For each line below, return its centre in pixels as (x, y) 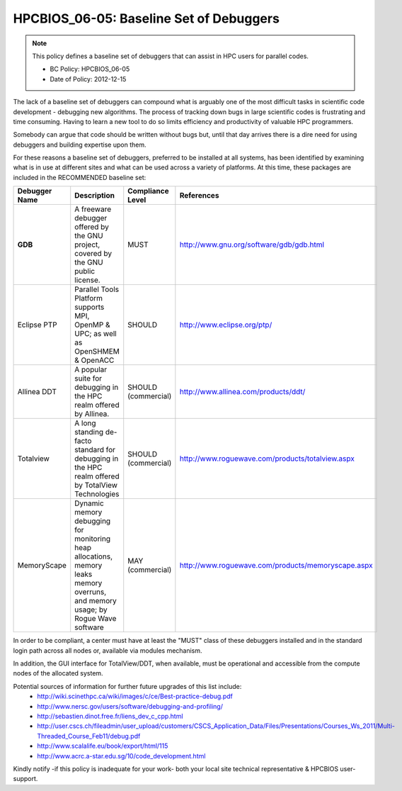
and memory (96, 601)
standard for (95, 450)
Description (94, 196)
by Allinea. (92, 414)
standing (89, 432)
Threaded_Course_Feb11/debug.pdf (89, 736)
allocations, (94, 556)
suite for (88, 378)
